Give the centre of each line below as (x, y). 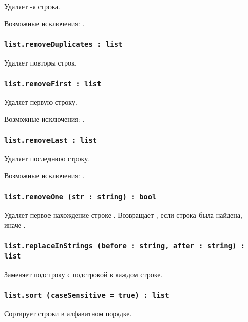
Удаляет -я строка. (32, 6)
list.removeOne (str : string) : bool (80, 197)
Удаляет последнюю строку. (47, 158)
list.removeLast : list (51, 140)
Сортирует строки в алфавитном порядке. (68, 314)
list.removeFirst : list (53, 84)
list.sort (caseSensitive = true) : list (87, 296)
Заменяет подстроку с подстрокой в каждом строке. (83, 274)
